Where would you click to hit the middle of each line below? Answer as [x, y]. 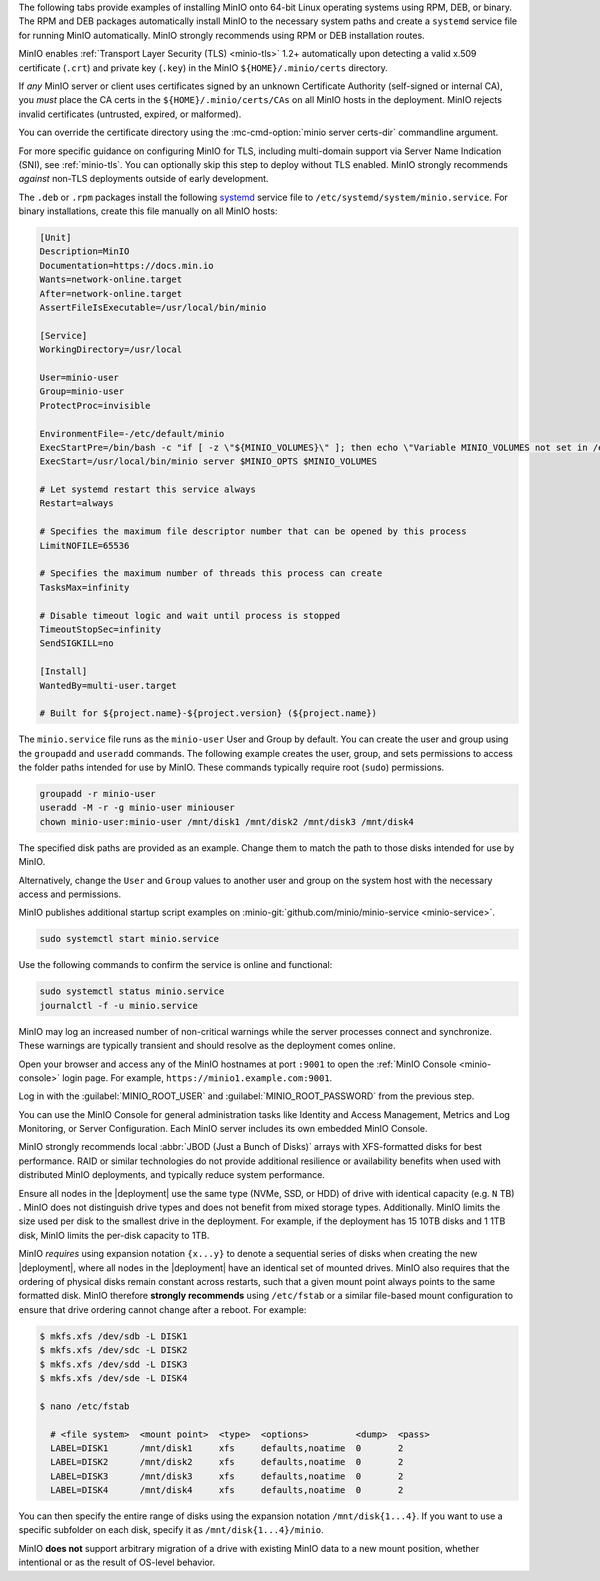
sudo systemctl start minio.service [129, 939]
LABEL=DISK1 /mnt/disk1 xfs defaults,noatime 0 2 [227, 1448]
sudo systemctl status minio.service [132, 991]
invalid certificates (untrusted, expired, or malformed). [130, 114]
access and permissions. [70, 894]
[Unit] [55, 238]
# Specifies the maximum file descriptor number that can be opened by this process [253, 531]
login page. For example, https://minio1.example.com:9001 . [197, 1077]
